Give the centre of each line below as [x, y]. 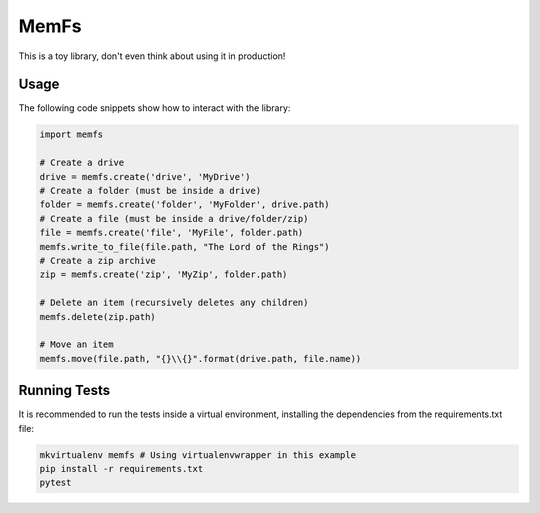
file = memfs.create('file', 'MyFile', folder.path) [171, 233]
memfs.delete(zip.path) [98, 316]
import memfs [71, 134]
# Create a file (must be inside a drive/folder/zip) [174, 218]
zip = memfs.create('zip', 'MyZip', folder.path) [163, 274]
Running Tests [64, 390]
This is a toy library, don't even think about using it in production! [152, 56]
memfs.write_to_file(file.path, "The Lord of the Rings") [184, 246]
